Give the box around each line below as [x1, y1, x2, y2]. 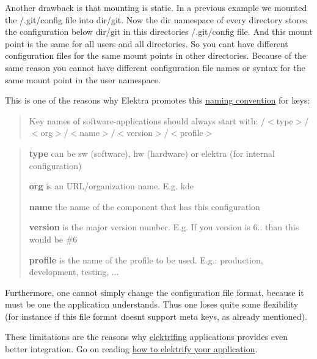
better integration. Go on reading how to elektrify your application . [5, 342, 258, 355]
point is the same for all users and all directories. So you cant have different [5, 37, 288, 50]
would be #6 [29, 232, 78, 245]
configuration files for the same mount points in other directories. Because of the [5, 49, 307, 62]
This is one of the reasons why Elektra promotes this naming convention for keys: [5, 94, 310, 107]
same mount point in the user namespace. [5, 73, 161, 86]
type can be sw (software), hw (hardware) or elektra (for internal [29, 146, 275, 159]
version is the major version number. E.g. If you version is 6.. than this [29, 221, 299, 233]
